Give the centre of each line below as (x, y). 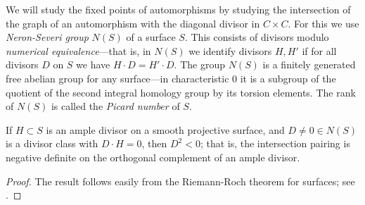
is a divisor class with (52, 143)
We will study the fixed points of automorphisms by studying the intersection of (178, 9)
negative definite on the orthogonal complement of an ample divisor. (153, 157)
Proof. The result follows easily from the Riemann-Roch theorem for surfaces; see (180, 181)
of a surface (151, 37)
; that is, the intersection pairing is (275, 143)
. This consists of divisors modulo (257, 37)
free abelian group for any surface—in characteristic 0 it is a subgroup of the (171, 78)
